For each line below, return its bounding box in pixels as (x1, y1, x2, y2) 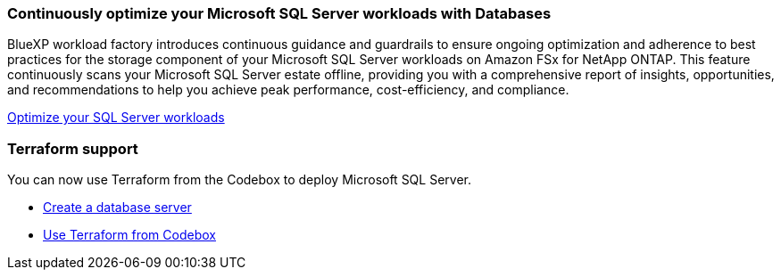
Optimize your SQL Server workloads (7, 110, 225, 126)
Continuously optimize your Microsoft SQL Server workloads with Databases (7, 4, 552, 22)
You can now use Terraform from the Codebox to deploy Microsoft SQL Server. (7, 172, 471, 188)
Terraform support (7, 139, 138, 158)
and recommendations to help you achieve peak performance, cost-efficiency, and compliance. (7, 82, 569, 98)
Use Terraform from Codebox (43, 227, 216, 243)
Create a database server (43, 200, 192, 216)
